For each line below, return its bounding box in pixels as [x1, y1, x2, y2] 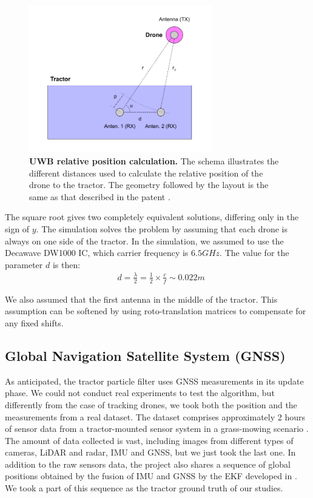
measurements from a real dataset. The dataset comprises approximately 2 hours [5, 410, 305, 423]
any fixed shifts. [5, 316, 64, 329]
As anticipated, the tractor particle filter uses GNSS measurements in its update [5, 374, 304, 387]
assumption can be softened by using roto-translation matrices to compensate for [5, 305, 306, 317]
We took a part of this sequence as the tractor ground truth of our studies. [5, 482, 283, 494]
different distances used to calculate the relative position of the [29, 166, 263, 179]
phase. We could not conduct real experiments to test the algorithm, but [5, 386, 275, 399]
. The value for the [220, 246, 289, 259]
